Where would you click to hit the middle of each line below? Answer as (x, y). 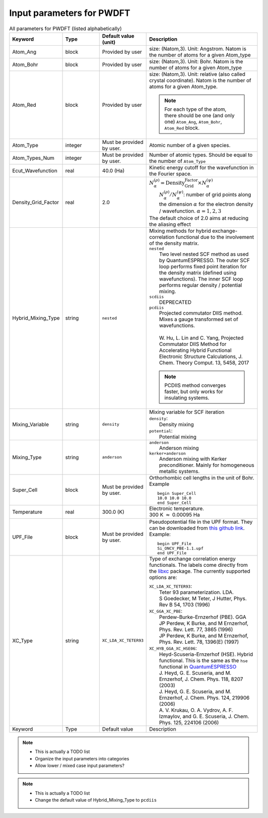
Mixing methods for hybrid (180, 231)
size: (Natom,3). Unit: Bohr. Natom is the (196, 61)
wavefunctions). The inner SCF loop (201, 279)
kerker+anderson (167, 453)
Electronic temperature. (177, 508)
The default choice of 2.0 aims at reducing (199, 218)
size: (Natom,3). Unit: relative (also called (197, 74)
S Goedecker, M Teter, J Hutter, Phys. (203, 598)
